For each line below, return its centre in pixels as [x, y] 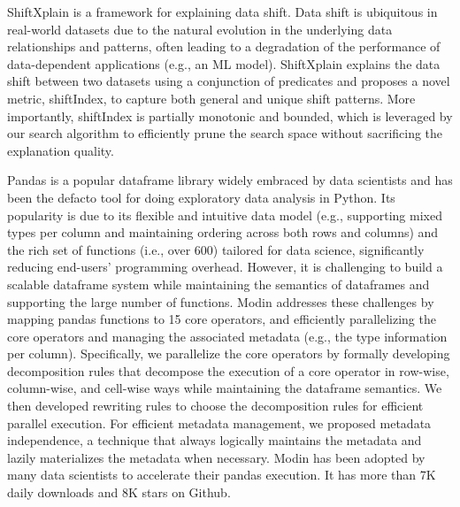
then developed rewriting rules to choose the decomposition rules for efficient [215, 406]
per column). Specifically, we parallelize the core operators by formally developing [229, 353]
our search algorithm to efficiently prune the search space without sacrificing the [225, 133]
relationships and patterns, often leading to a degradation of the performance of [224, 46]
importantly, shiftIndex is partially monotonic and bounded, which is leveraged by [230, 115]
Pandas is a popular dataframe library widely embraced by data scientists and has [230, 180]
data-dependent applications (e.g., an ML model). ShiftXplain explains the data [224, 63]
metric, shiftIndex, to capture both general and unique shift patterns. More [211, 98]
